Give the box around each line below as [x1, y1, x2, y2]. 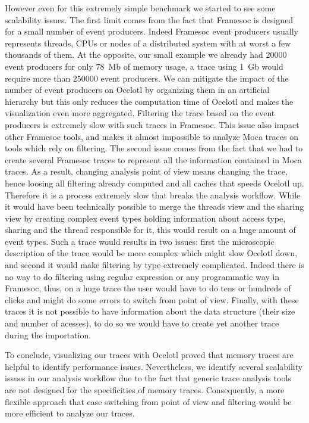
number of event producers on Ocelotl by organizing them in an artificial [5, 83, 270, 96]
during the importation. [5, 328, 92, 341]
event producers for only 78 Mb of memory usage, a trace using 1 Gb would [5, 60, 283, 72]
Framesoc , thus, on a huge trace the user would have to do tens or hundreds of [5, 282, 291, 294]
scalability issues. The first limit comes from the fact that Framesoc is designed [5, 13, 294, 26]
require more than [5, 71, 71, 84]
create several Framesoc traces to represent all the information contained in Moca [5, 153, 302, 166]
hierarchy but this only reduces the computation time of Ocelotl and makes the [5, 95, 294, 107]
